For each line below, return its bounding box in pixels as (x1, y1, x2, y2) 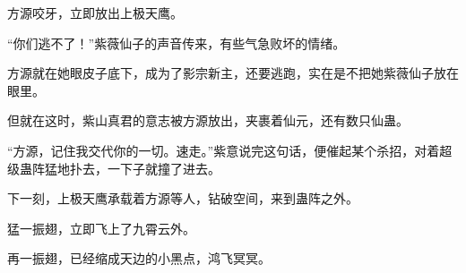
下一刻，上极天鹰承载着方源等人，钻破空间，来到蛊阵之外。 (7, 189, 358, 208)
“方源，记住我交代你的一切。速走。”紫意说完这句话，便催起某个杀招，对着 (7, 141, 440, 159)
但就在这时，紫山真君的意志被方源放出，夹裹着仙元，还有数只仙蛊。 (7, 111, 409, 130)
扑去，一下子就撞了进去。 (69, 158, 220, 177)
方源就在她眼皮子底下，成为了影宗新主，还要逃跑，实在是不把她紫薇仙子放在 (7, 64, 459, 82)
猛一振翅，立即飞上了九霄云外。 (7, 218, 195, 237)
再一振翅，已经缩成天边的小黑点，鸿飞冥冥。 (7, 249, 271, 268)
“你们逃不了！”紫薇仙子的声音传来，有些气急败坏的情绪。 (7, 33, 346, 52)
